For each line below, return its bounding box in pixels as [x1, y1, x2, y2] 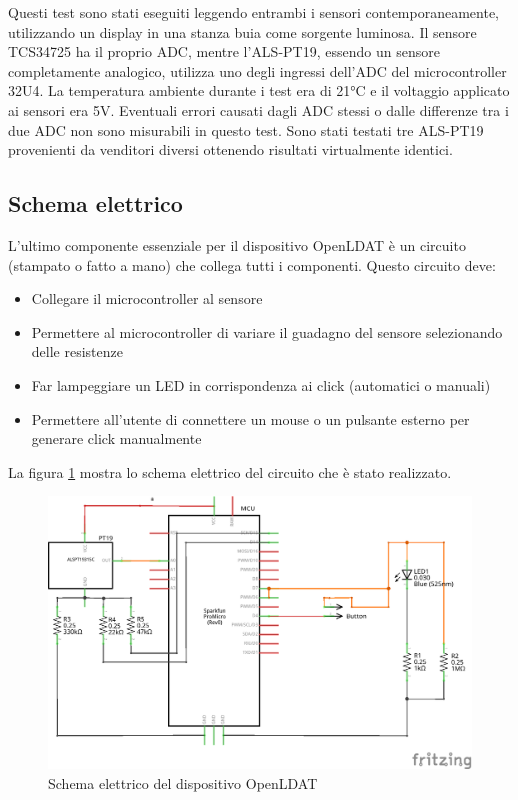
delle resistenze [31, 341, 123, 362]
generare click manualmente [31, 428, 202, 449]
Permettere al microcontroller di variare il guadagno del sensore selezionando [31, 321, 503, 342]
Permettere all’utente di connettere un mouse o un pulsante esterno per [31, 408, 470, 429]
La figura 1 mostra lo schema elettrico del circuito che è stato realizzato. [8, 461, 452, 482]
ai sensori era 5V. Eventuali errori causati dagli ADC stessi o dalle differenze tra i [8, 99, 509, 120]
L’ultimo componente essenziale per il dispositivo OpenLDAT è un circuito [8, 234, 466, 255]
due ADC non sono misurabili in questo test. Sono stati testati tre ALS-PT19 [8, 119, 484, 140]
